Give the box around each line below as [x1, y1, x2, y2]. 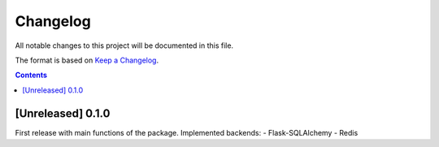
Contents [15, 70, 48, 80]
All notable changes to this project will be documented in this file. [15, 41, 234, 50]
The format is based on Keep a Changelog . [15, 55, 159, 65]
